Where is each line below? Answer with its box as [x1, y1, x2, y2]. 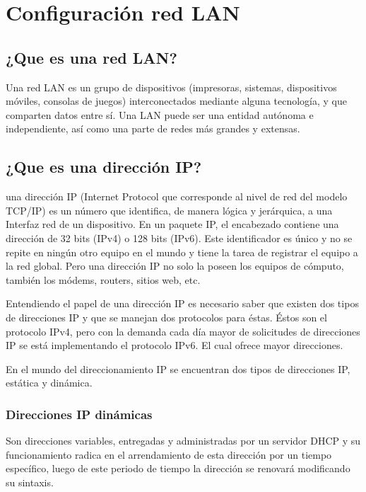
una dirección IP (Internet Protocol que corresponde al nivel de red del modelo [6, 189, 348, 204]
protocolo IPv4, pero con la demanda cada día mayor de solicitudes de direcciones [6, 324, 360, 338]
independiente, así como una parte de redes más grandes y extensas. [6, 121, 300, 136]
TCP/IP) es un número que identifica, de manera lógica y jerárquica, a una [6, 202, 333, 217]
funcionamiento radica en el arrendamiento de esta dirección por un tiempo [6, 447, 332, 462]
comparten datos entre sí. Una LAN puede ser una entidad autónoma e [6, 107, 314, 122]
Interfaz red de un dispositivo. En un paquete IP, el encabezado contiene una [6, 217, 339, 231]
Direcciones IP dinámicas [6, 405, 153, 423]
